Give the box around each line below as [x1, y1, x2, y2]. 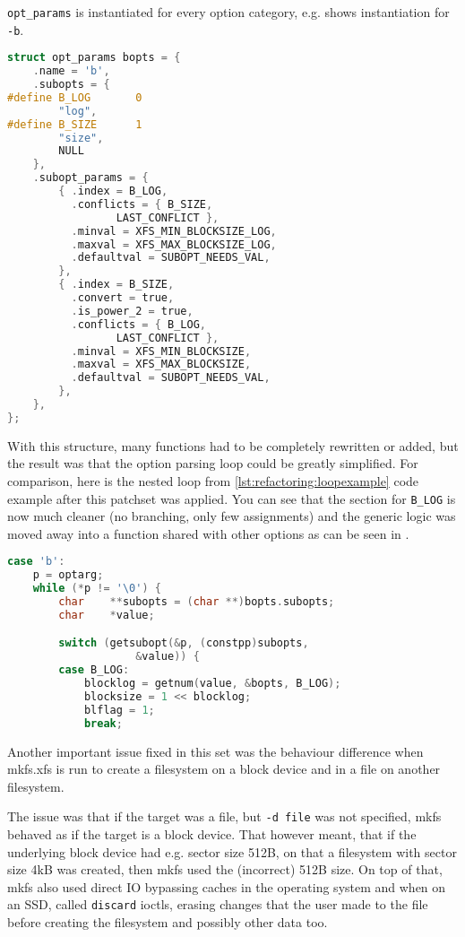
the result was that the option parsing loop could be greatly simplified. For [7, 454, 418, 473]
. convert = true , [71, 291, 175, 305]
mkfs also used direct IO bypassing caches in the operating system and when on [7, 877, 446, 896]
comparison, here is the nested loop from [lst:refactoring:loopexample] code [7, 472, 419, 490]
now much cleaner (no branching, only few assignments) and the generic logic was [7, 507, 456, 525]
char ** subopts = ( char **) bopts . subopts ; [58, 595, 335, 609]
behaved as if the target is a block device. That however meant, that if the [7, 825, 417, 844]
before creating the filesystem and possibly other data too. [7, 913, 328, 932]
